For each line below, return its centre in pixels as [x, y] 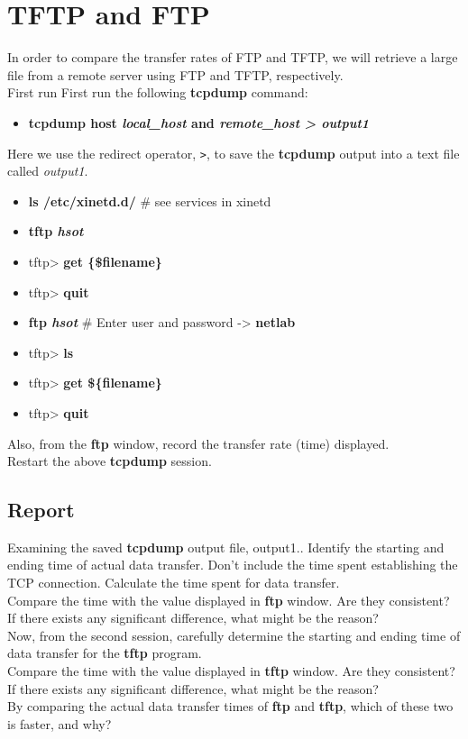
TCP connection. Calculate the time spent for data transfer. [174, 583]
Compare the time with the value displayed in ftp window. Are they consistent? [229, 600]
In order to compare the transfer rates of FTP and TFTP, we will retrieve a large [233, 57]
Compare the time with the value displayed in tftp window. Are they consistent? [231, 671]
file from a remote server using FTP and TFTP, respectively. [175, 74]
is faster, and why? [60, 723]
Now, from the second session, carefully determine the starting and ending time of [234, 635]
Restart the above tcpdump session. [110, 461]
